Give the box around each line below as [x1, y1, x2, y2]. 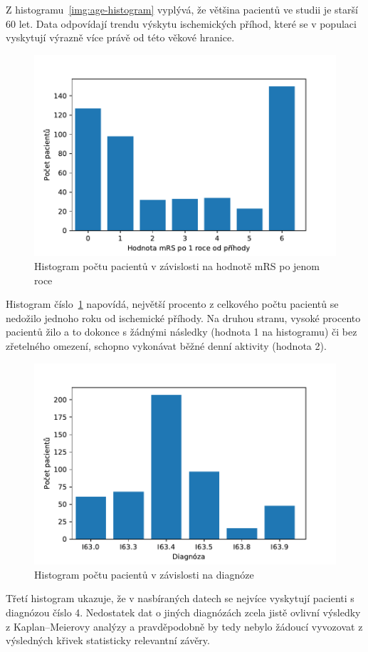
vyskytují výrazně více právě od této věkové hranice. [6, 30, 235, 45]
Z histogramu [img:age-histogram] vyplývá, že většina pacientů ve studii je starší [6, 2, 358, 16]
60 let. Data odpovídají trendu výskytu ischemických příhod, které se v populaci [6, 16, 357, 31]
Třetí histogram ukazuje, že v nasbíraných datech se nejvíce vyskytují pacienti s [6, 591, 354, 606]
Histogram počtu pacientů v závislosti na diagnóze [34, 566, 254, 581]
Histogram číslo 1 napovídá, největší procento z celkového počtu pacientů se [6, 296, 339, 311]
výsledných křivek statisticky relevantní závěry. [6, 633, 210, 648]
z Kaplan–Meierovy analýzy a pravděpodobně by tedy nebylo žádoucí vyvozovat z [6, 619, 363, 633]
